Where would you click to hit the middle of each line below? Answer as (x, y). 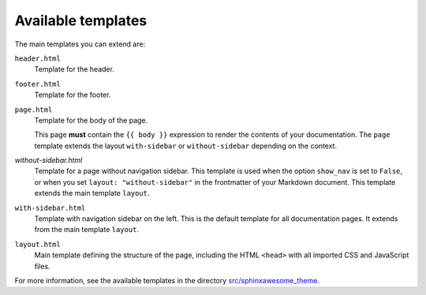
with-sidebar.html (50, 208)
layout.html (37, 244)
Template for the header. (74, 69)
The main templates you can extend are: (80, 44)
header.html (37, 58)
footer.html (37, 84)
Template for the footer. (73, 95)
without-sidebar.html (49, 160)
